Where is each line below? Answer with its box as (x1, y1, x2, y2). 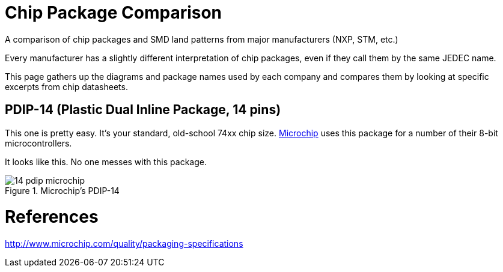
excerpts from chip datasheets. (5, 81, 128, 92)
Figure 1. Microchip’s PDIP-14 (5, 185, 120, 196)
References (5, 207, 99, 228)
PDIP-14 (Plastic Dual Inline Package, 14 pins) (5, 102, 281, 118)
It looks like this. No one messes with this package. (5, 156, 207, 167)
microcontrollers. (5, 138, 72, 148)
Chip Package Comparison (5, 2, 222, 23)
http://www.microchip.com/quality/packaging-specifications (5, 238, 243, 249)
